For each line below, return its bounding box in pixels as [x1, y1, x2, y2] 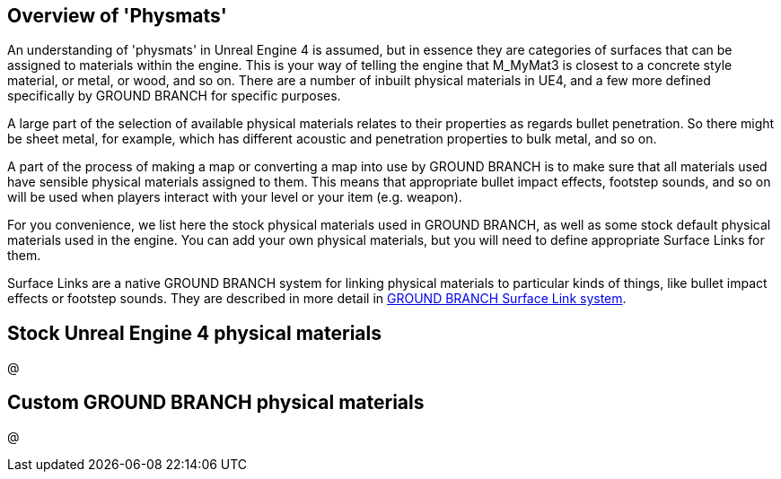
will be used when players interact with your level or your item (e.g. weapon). [7, 189, 462, 205]
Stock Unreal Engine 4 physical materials [7, 321, 382, 344]
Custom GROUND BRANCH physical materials [7, 390, 425, 414]
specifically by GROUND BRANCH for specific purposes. [7, 88, 341, 104]
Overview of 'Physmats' [7, 4, 227, 27]
